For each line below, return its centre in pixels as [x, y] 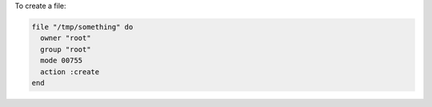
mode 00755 [62, 61]
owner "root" [66, 38]
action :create [70, 71]
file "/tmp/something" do [82, 27]
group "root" [66, 49]
